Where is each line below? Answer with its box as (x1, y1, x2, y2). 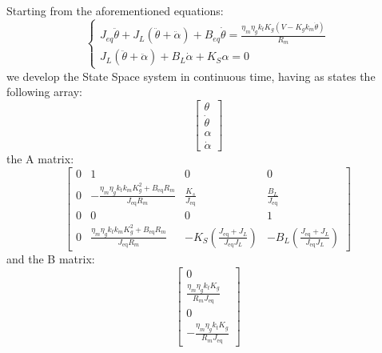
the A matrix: (6, 150, 74, 167)
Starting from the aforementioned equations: (6, 2, 224, 18)
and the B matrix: (6, 250, 95, 267)
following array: (6, 83, 82, 100)
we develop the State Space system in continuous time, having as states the (6, 67, 376, 84)
